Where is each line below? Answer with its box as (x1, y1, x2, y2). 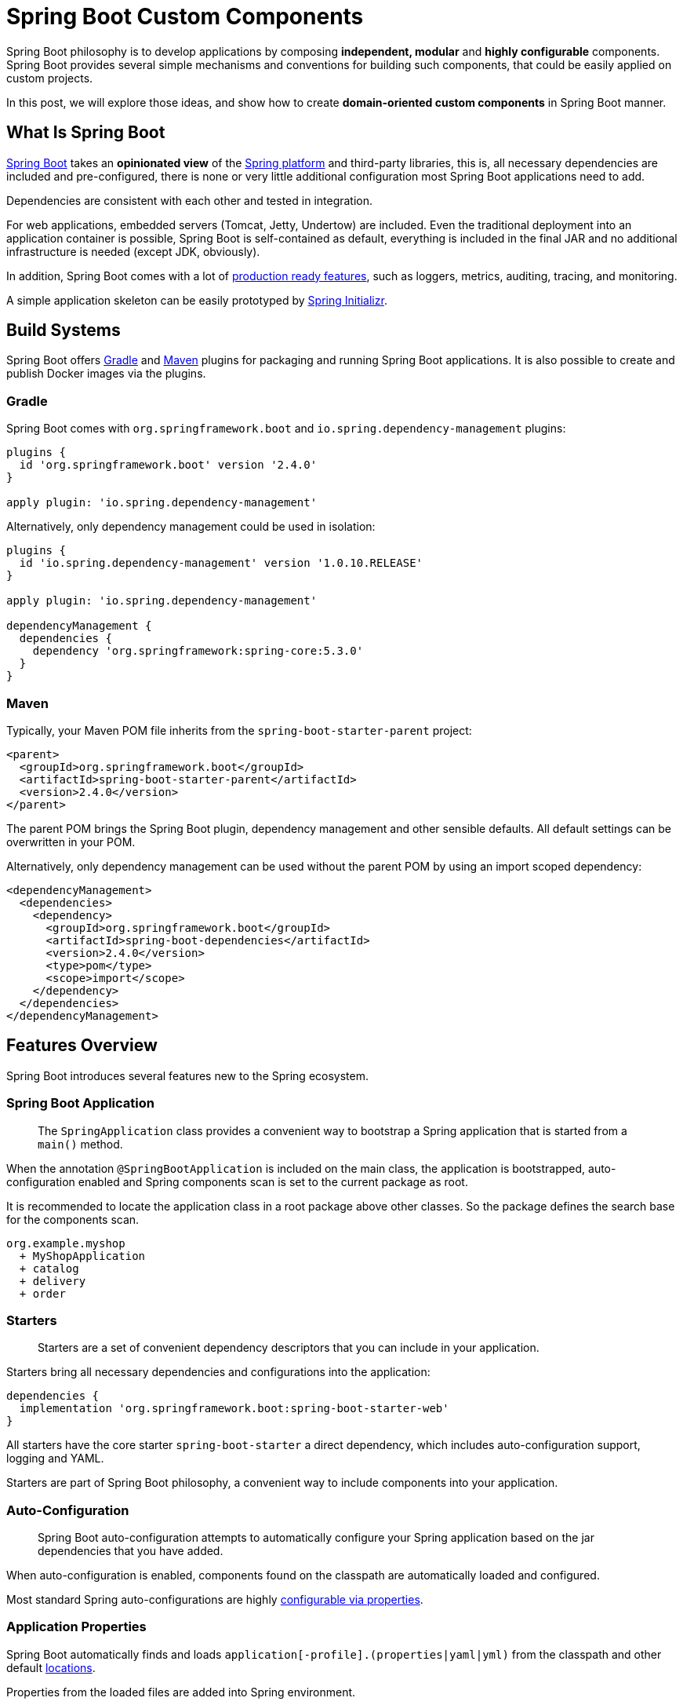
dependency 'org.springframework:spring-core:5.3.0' (32, 644, 364, 658)
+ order (19, 1287, 66, 1300)
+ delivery (19, 1274, 86, 1287)
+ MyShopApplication (19, 1249, 146, 1262)
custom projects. (6, 71, 93, 85)
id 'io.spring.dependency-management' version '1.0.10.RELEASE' (19, 557, 423, 570)
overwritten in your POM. (6, 834, 136, 849)
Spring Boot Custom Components (6, 3, 364, 30)
